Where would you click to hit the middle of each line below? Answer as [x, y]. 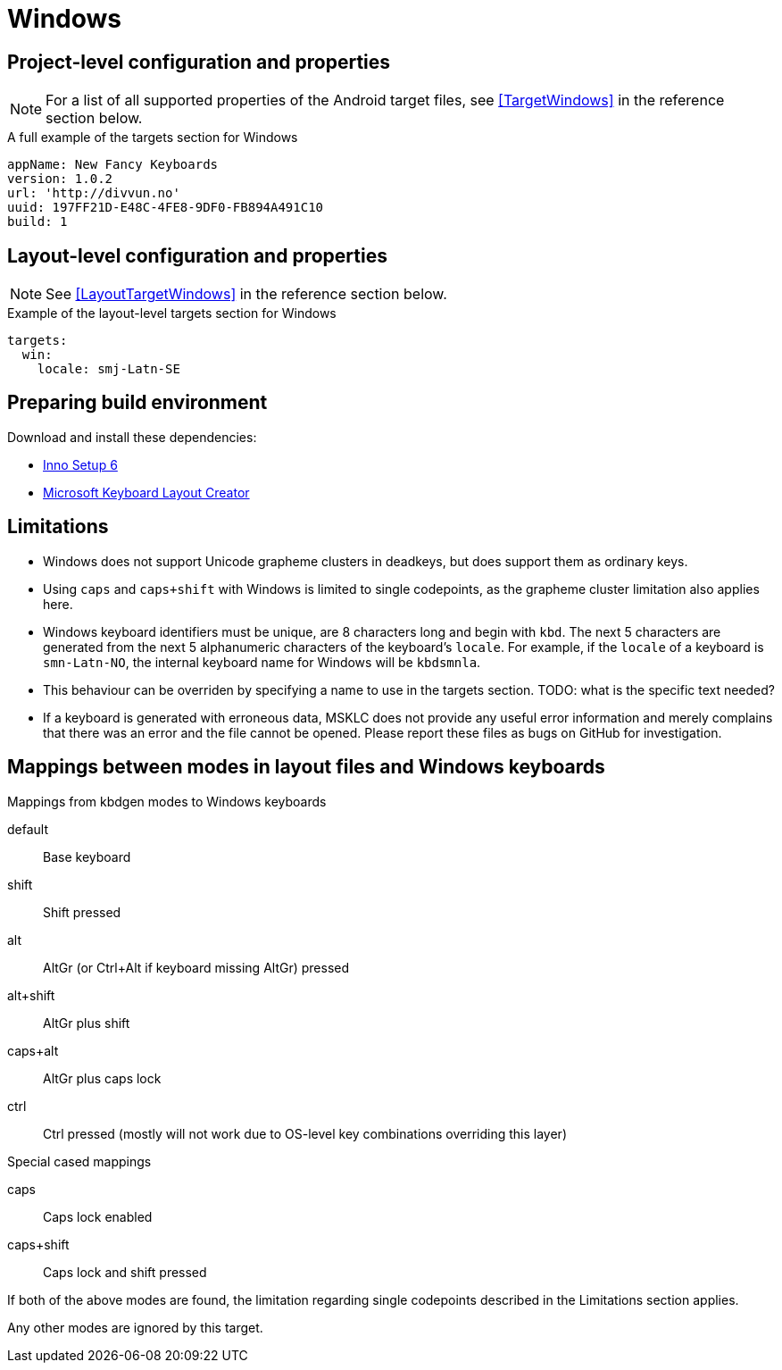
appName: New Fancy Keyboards [113, 165]
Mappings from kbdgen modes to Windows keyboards [167, 801]
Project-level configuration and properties [199, 62]
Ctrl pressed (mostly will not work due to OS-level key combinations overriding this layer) [305, 1133]
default [28, 829]
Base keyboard [87, 856]
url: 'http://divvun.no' [94, 193]
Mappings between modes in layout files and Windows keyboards [306, 767]
